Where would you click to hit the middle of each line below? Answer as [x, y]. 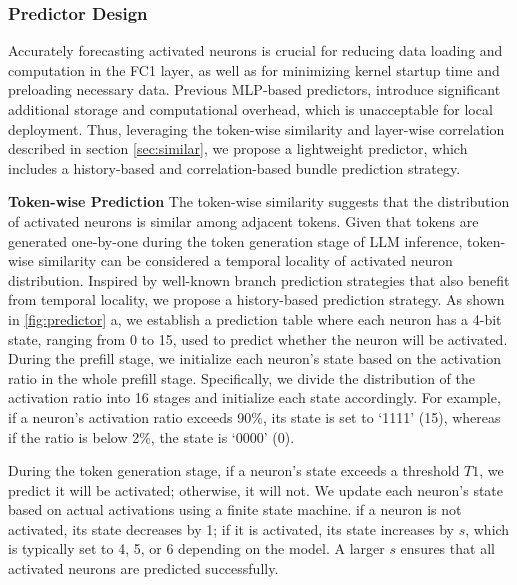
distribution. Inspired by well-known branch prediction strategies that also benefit [259, 279]
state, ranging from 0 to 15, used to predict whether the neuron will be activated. [258, 338]
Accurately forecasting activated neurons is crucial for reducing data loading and [255, 50]
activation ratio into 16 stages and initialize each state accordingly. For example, [254, 397]
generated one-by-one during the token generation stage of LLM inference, [235, 240]
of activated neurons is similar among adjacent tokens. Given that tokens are [243, 220]
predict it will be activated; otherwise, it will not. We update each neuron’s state [256, 489]
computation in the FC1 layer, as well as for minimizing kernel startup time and [254, 69]
